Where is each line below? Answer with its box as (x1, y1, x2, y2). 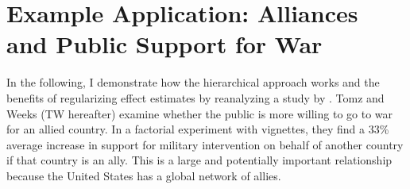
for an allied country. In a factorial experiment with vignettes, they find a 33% (6, 121, 389, 137)
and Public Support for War (6, 28, 323, 60)
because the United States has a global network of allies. (6, 167, 281, 183)
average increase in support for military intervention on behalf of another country (6, 136, 404, 152)
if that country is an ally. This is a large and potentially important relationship (6, 152, 393, 168)
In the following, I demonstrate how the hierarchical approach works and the (6, 74, 380, 91)
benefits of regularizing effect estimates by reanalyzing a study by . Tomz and (6, 89, 385, 106)
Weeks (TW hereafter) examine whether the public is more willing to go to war (6, 105, 393, 121)
